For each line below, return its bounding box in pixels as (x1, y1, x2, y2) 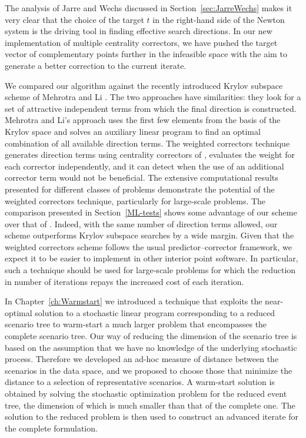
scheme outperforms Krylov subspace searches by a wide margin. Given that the (5, 229, 294, 241)
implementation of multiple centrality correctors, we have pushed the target (5, 36, 278, 48)
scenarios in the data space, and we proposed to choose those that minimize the (5, 364, 292, 376)
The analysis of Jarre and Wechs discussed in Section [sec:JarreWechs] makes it (5, 2, 292, 14)
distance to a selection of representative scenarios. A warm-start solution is (5, 376, 275, 388)
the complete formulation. (5, 422, 98, 434)
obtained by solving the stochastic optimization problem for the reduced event (5, 387, 287, 399)
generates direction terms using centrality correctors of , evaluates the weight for (5, 148, 295, 161)
